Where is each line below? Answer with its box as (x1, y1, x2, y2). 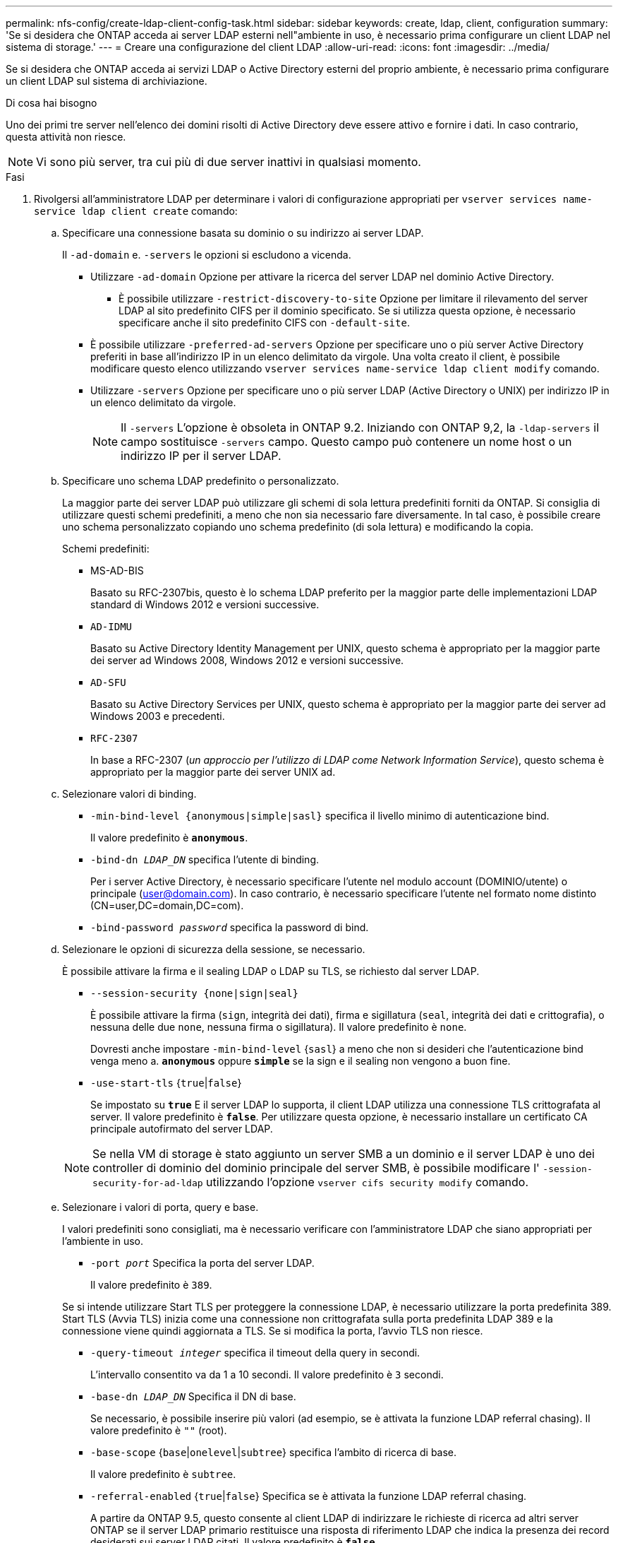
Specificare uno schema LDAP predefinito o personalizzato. (62, 475, 339, 487)
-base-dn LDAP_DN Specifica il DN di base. (90, 1390, 296, 1402)
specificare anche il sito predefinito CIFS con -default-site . (119, 317, 410, 329)
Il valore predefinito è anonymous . (90, 832, 248, 844)
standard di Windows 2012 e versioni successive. (90, 598, 320, 610)
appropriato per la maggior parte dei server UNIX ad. (90, 766, 336, 778)
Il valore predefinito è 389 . (90, 1279, 212, 1291)
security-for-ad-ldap (92, 1178, 203, 1188)
